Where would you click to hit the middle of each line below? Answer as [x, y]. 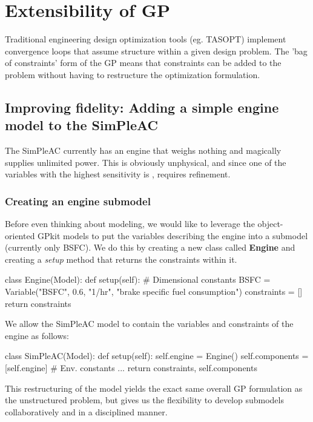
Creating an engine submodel [78, 201]
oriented [20, 235]
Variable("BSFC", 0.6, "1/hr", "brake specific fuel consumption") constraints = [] [154, 292]
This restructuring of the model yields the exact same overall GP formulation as [154, 388]
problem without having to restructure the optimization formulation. [133, 74]
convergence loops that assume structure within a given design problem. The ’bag [156, 51]
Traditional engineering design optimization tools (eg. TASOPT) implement [146, 39]
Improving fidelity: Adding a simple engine [142, 107]
